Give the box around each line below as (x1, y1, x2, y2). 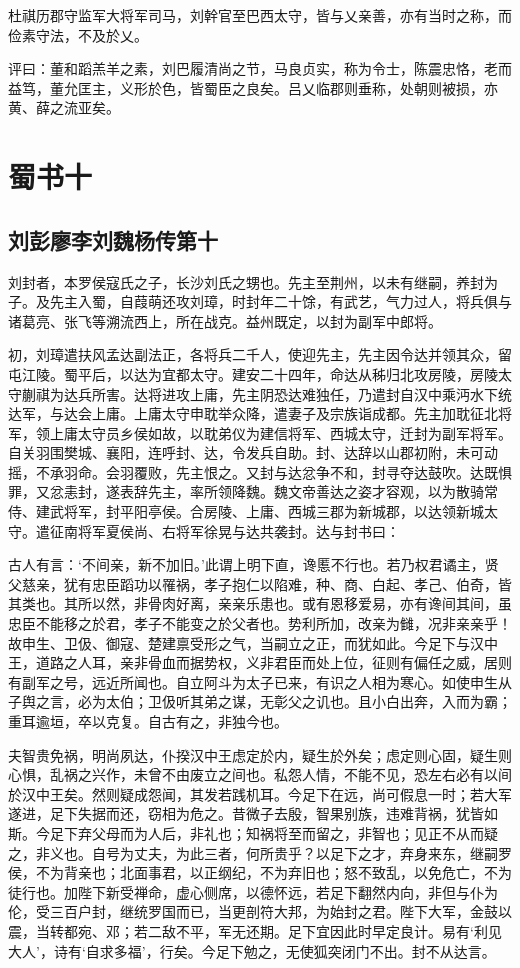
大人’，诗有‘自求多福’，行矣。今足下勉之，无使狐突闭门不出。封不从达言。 (8, 940, 496, 961)
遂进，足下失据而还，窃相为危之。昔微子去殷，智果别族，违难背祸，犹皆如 (8, 803, 498, 824)
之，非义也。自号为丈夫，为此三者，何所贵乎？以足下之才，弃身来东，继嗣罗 (8, 842, 512, 863)
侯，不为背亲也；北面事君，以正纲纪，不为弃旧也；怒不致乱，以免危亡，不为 (8, 862, 512, 883)
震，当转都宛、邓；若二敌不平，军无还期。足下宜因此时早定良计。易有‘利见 (8, 920, 502, 941)
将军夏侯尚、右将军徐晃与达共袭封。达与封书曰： (77, 520, 400, 541)
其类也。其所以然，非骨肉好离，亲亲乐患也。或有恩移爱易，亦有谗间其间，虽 (8, 593, 512, 614)
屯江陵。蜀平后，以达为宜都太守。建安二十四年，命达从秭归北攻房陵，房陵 (8, 363, 498, 384)
